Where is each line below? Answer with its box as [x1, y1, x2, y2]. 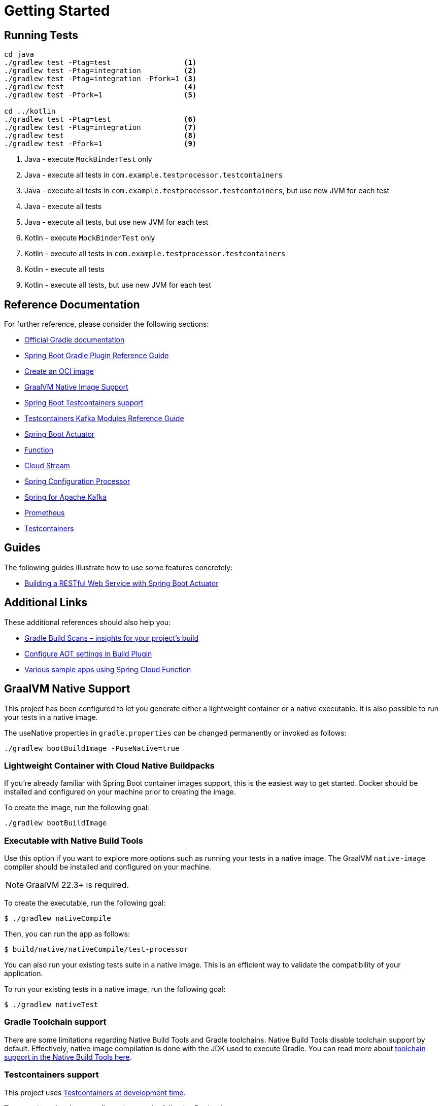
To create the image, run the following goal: [4, 803, 150, 812]
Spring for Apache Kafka [24, 493, 107, 502]
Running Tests [4, 28, 78, 42]
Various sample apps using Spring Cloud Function [24, 665, 191, 674]
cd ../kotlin [4, 107, 56, 116]
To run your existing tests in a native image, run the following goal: [4, 985, 226, 994]
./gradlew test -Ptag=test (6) [4, 115, 197, 124]
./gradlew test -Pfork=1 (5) [4, 91, 197, 99]
